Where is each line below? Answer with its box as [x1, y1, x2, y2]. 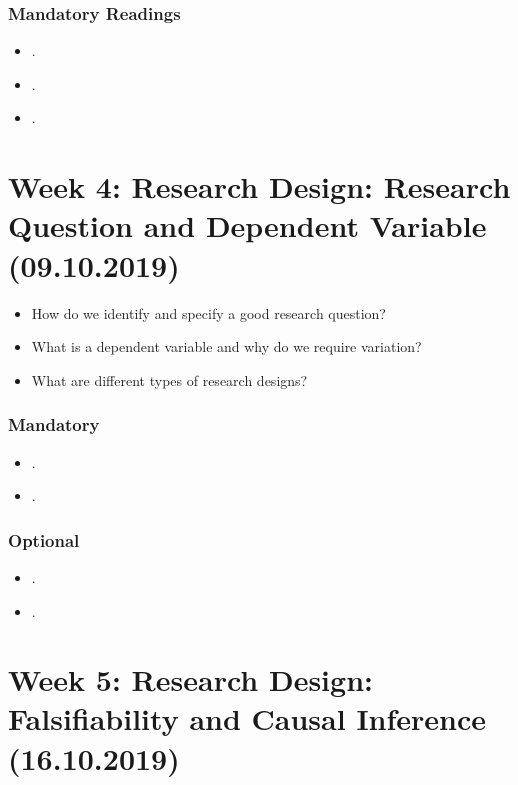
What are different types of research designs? [31, 369, 308, 390]
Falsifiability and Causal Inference [8, 698, 487, 739]
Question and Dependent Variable [8, 205, 487, 246]
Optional [8, 527, 80, 552]
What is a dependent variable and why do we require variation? [31, 336, 422, 357]
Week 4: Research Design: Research [8, 166, 511, 207]
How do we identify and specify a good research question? [31, 302, 386, 323]
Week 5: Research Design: [8, 659, 373, 700]
